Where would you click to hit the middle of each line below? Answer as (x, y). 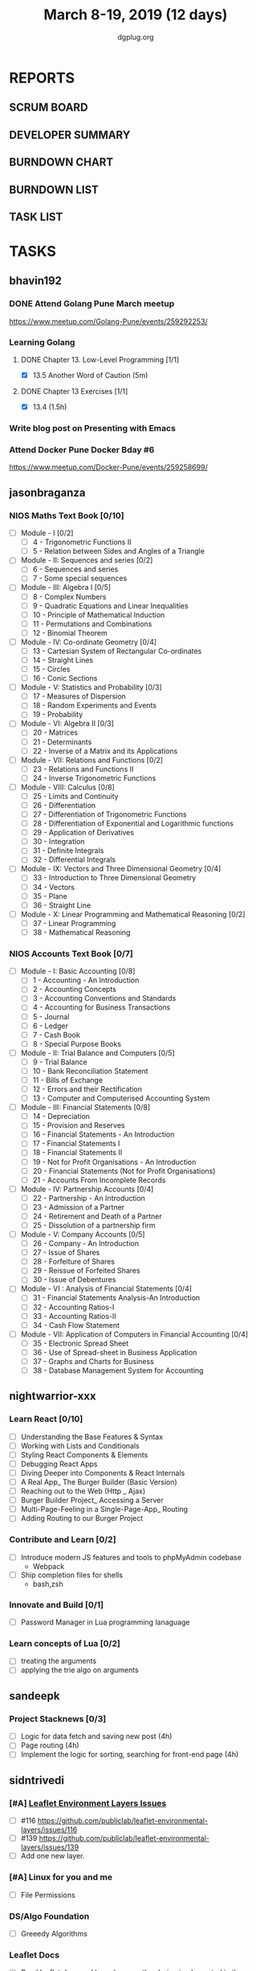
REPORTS (42, 78)
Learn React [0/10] (46, 1419)
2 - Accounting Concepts (75, 990)
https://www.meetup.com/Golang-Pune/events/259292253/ (108, 321)
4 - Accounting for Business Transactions (102, 1007)
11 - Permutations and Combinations (92, 624)
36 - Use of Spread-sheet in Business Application (115, 1352)
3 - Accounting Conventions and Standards (104, 998)
